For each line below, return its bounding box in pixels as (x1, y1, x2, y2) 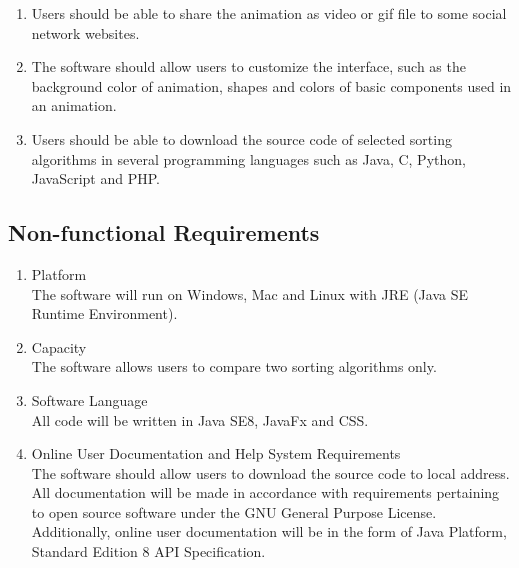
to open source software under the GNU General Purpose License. (31, 501, 437, 522)
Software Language (31, 389, 148, 410)
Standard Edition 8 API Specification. (31, 541, 266, 562)
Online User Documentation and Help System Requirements (31, 443, 401, 464)
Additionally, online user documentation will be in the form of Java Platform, (31, 521, 507, 542)
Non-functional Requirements (8, 217, 320, 248)
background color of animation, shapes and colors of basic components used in (31, 75, 512, 96)
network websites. (31, 22, 140, 43)
